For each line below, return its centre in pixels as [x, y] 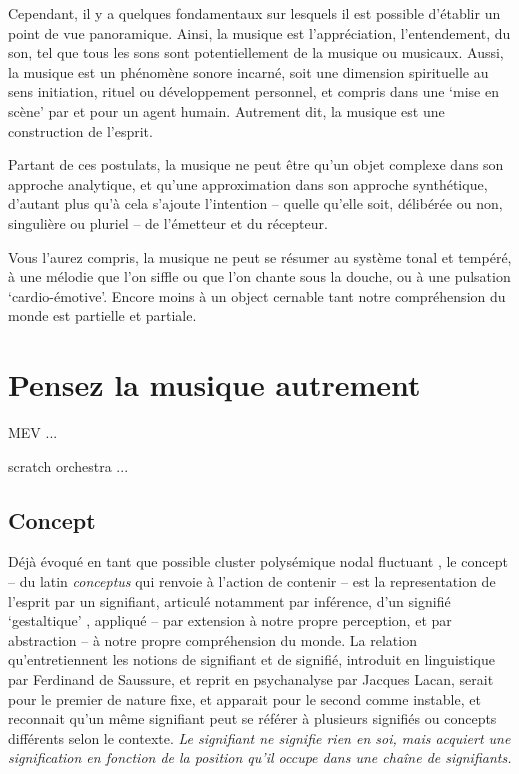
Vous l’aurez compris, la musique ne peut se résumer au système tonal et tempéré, [260, 256]
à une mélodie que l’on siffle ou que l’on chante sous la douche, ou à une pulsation [259, 276]
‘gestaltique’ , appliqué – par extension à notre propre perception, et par [230, 620]
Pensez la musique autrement [214, 384]
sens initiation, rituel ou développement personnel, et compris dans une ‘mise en [253, 91]
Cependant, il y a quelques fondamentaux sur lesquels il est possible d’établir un [254, 13]
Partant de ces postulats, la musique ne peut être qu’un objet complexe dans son [256, 164]
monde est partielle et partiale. [102, 315]
